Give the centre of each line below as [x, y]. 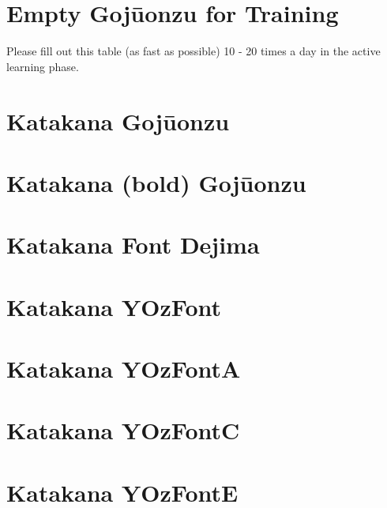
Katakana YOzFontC [123, 430]
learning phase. [43, 66]
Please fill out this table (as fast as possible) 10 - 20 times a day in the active [193, 51]
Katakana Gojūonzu [118, 120]
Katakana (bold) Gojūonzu [156, 182]
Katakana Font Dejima [133, 245]
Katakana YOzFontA [124, 368]
